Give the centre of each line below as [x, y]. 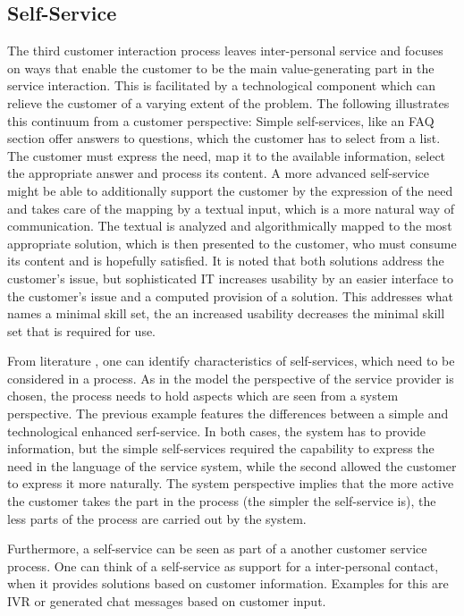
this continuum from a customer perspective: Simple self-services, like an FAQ [221, 120]
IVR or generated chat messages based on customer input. [167, 601]
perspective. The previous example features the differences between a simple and [228, 413]
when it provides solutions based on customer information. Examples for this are [228, 583]
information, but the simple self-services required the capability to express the [221, 448]
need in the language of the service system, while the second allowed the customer [232, 465]
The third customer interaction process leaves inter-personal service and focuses [225, 51]
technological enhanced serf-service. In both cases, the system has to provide [217, 430]
